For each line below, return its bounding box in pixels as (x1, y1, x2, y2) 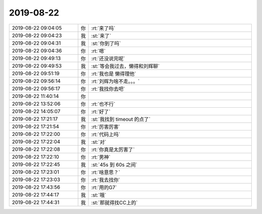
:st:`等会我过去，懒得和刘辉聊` (91, 63, 160, 69)
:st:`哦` (91, 192, 107, 198)
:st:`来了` (91, 32, 112, 39)
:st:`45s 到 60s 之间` (91, 161, 138, 168)
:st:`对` (91, 138, 107, 145)
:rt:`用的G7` (91, 184, 117, 191)
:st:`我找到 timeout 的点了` (91, 115, 150, 122)
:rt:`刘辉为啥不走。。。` (91, 78, 140, 84)
